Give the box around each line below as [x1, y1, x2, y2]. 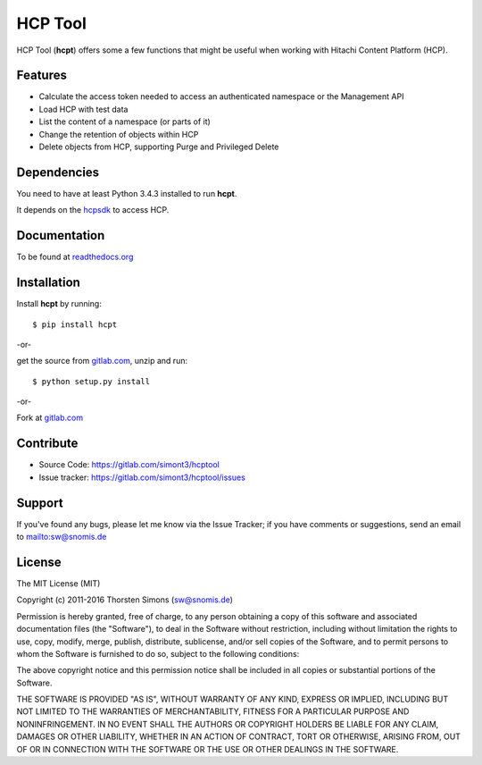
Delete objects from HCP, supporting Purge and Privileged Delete [38, 141, 279, 152]
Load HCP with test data [38, 104, 129, 114]
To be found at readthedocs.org [16, 251, 134, 263]
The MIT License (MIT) [16, 577, 101, 589]
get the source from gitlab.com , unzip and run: [16, 356, 187, 366]
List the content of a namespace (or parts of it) [38, 116, 212, 127]
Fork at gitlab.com [16, 412, 84, 424]
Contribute [16, 436, 79, 451]
